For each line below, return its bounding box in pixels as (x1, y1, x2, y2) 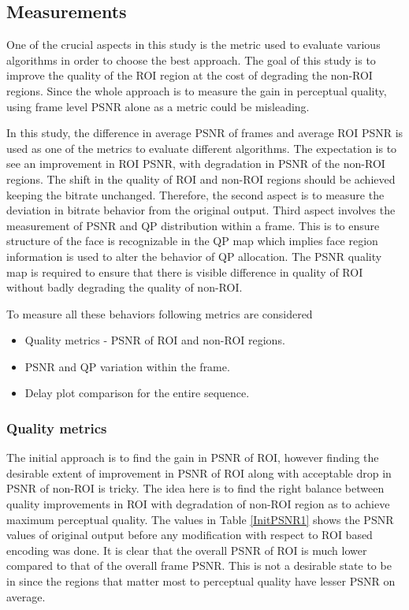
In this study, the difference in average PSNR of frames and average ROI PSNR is (6, 125, 403, 141)
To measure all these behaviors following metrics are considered (6, 305, 313, 322)
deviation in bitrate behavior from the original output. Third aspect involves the (6, 202, 396, 218)
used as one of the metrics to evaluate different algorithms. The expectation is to (6, 139, 397, 156)
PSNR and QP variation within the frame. (24, 358, 230, 374)
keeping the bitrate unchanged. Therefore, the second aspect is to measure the (6, 186, 385, 203)
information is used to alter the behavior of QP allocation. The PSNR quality (6, 247, 382, 264)
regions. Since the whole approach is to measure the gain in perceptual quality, (6, 82, 387, 99)
